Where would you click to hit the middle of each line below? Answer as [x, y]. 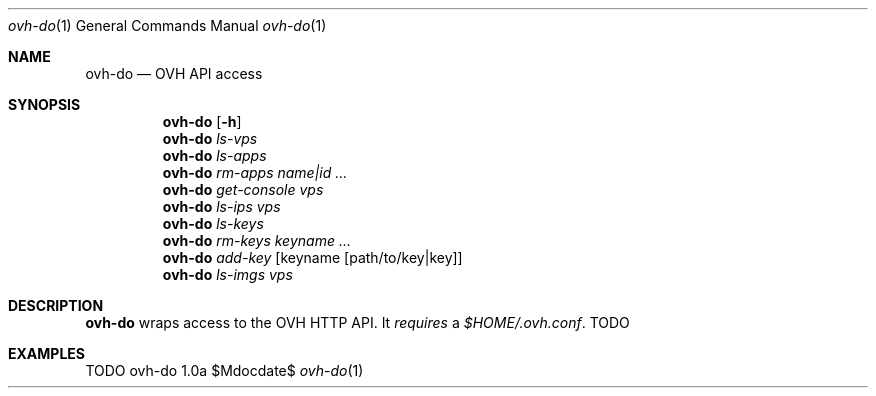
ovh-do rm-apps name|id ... [255, 172]
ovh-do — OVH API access [174, 73]
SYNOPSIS [44, 104]
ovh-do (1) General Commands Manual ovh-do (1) [167, 25]
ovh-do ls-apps [214, 155]
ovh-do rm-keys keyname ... [256, 240]
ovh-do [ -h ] [202, 121]
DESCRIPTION [56, 305]
